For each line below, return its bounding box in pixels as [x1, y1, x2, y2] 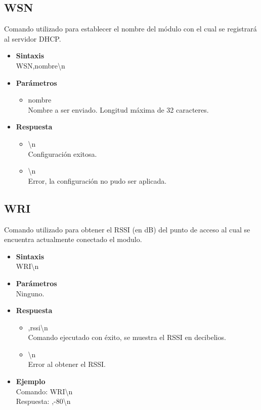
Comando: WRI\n [16, 386, 73, 396]
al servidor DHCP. [4, 33, 61, 44]
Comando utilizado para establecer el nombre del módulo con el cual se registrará [4, 23, 257, 34]
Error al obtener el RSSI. [28, 359, 106, 369]
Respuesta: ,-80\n [16, 396, 71, 406]
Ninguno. [16, 288, 45, 298]
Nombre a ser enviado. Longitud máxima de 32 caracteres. [28, 104, 209, 115]
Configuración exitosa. [28, 148, 97, 159]
